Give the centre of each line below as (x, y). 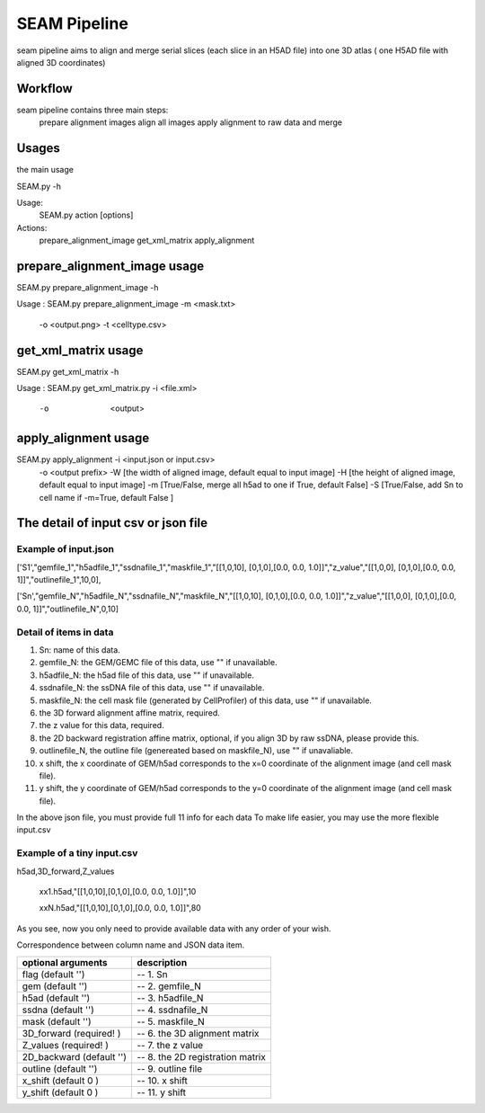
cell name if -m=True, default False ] (106, 497)
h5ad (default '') (56, 998)
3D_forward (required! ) (71, 1033)
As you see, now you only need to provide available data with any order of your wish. (174, 928)
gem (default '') (55, 986)
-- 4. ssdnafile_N (172, 1010)
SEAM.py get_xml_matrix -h (68, 371)
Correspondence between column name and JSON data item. (131, 945)
